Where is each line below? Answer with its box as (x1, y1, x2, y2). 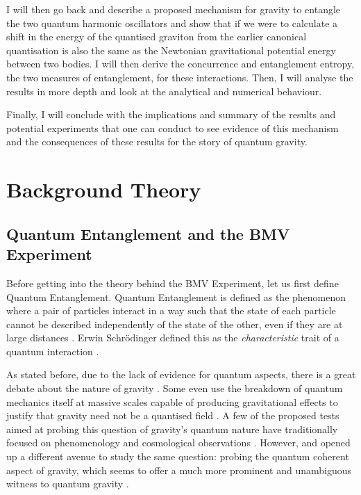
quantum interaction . (6, 343, 99, 358)
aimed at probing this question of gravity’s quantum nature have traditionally (6, 421, 338, 436)
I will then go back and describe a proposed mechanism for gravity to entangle (6, 2, 341, 16)
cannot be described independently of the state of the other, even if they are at (6, 316, 343, 331)
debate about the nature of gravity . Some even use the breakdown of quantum (6, 381, 343, 396)
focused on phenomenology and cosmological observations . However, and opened (6, 435, 351, 450)
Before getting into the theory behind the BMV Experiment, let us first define (6, 275, 339, 290)
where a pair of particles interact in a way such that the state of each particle (6, 303, 336, 318)
